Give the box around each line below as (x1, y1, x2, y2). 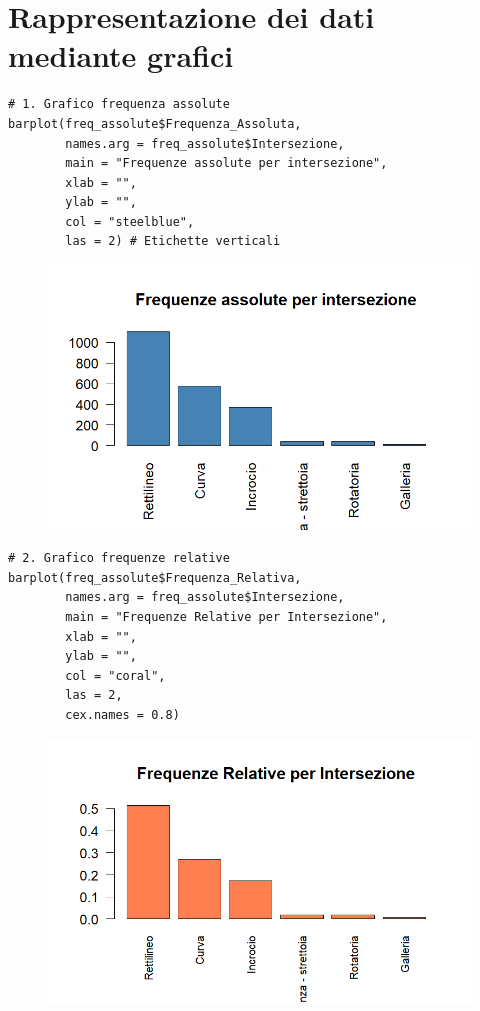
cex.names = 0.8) (65, 707, 180, 722)
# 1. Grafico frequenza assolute (8, 97, 230, 112)
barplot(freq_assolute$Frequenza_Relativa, (8, 570, 302, 585)
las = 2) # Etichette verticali (65, 234, 281, 249)
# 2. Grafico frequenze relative (8, 551, 230, 566)
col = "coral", (65, 668, 166, 683)
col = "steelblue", (65, 214, 195, 229)
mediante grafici (8, 35, 234, 76)
